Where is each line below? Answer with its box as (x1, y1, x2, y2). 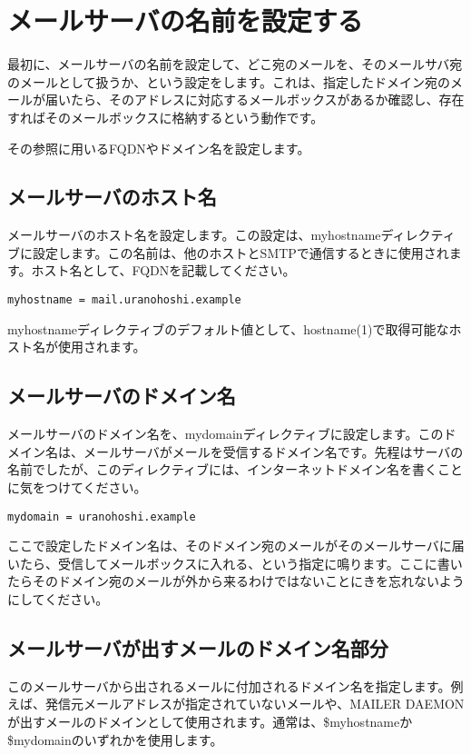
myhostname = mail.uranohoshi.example (7, 293, 241, 307)
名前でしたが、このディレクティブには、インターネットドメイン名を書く (7, 460, 437, 479)
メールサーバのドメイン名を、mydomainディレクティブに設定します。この (7, 424, 444, 443)
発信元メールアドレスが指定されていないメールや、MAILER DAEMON (44, 694, 465, 713)
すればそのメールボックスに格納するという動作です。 (7, 107, 324, 126)
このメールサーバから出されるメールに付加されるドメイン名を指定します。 (7, 676, 451, 695)
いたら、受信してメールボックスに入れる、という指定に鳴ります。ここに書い (7, 553, 463, 572)
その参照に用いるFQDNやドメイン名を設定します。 (7, 138, 310, 157)
